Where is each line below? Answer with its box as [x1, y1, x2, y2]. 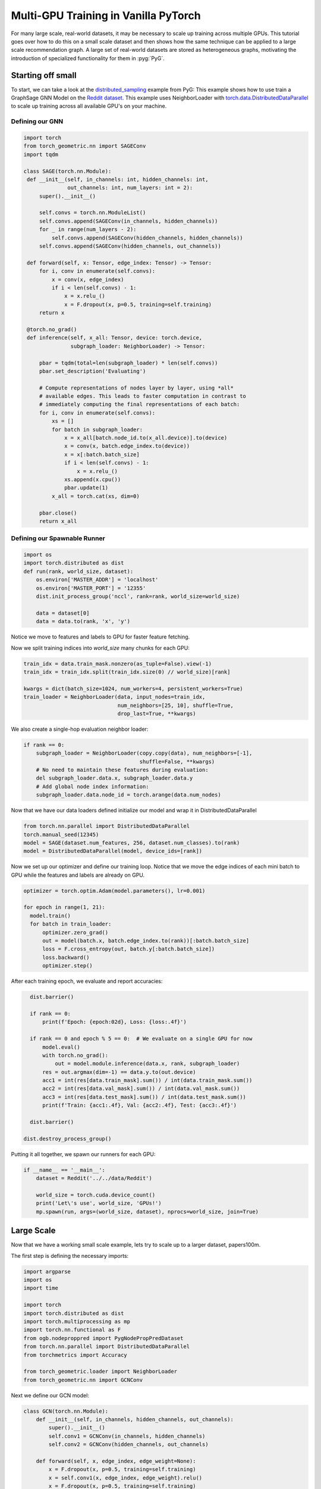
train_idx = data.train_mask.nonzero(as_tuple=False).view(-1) [23, 660, 212, 667]
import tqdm [23, 151, 59, 158]
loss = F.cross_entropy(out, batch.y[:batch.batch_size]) [42, 946, 215, 952]
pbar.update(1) [64, 484, 109, 491]
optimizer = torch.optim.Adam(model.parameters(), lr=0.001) [23, 887, 206, 894]
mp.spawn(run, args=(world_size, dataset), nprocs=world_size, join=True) [36, 1208, 259, 1215]
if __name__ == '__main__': [23, 1166, 105, 1173]
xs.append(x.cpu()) [64, 476, 121, 482]
